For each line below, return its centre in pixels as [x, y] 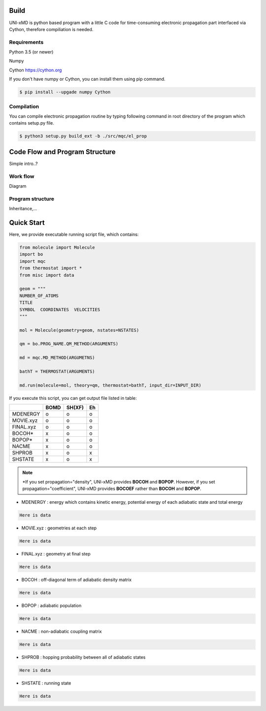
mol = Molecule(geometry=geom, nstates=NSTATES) [79, 330]
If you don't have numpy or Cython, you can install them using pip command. [87, 79]
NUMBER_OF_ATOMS [39, 296]
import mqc [33, 261]
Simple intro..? [23, 163]
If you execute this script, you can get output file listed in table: [73, 398]
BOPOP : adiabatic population [51, 606]
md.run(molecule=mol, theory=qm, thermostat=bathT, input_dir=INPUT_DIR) [110, 385]
